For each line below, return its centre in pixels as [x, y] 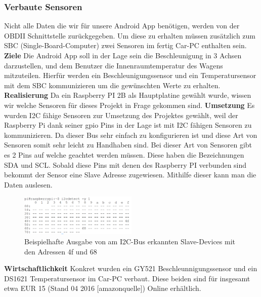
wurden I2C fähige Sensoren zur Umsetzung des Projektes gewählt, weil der [121, 115]
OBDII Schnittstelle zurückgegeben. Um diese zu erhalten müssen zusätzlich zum [130, 35]
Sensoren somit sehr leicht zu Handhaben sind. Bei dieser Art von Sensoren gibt [128, 145]
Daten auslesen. [28, 184]
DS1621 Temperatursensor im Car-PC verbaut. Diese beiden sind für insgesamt [127, 278]
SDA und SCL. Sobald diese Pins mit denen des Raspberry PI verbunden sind [125, 164]
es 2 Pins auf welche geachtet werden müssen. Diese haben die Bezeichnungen [124, 154]
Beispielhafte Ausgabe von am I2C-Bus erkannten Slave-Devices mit [130, 242]
